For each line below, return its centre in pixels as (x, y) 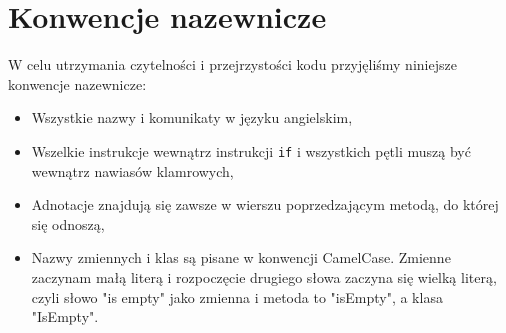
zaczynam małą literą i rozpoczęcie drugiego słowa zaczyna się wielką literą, (264, 276)
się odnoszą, (68, 223)
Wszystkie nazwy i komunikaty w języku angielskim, (192, 117)
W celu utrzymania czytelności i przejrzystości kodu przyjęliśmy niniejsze (232, 64)
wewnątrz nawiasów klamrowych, (132, 170)
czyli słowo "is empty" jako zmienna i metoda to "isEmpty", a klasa (237, 296)
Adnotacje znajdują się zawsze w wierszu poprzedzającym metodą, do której (265, 204)
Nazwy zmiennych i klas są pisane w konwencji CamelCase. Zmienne (241, 257)
